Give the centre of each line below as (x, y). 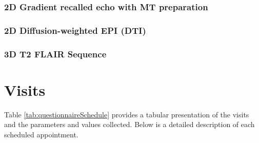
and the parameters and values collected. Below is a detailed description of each (129, 124)
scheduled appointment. (41, 134)
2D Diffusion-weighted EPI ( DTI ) (75, 30)
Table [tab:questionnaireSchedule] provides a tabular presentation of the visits (127, 114)
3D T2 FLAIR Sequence (55, 54)
